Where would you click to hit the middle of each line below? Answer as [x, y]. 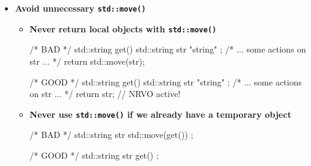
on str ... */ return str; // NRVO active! [105, 94]
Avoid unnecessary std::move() [80, 8]
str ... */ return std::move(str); [87, 61]
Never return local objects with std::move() [123, 28]
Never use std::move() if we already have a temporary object [160, 114]
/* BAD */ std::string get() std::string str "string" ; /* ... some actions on [168, 49]
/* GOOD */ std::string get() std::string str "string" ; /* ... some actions [166, 81]
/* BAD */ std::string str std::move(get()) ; [112, 135]
